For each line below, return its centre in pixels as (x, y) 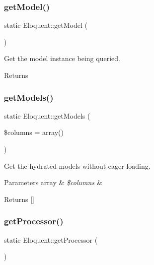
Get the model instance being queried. (62, 58)
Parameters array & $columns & (53, 182)
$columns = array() (34, 132)
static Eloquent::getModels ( (47, 115)
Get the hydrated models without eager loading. (77, 166)
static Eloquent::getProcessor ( (51, 239)
